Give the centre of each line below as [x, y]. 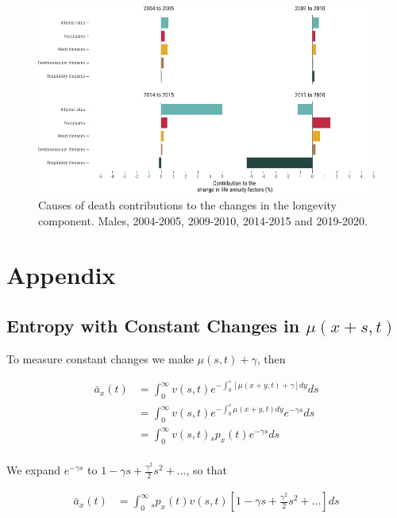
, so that [206, 470]
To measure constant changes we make [100, 358]
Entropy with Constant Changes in [153, 325]
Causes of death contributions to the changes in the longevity [188, 204]
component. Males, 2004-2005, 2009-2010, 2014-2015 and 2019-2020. [203, 220]
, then [271, 358]
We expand [34, 470]
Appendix [61, 275]
